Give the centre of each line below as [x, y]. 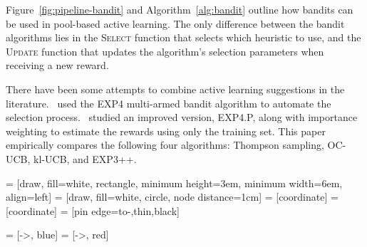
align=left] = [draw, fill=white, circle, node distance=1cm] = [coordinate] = [172, 197]
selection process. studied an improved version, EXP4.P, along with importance [182, 117]
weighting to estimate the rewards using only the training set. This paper [166, 131]
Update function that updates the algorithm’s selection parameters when [165, 51]
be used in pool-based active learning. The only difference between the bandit [175, 23]
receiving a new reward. [57, 65]
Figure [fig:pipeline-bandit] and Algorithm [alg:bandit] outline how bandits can [180, 9]
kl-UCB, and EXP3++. [85, 158]
